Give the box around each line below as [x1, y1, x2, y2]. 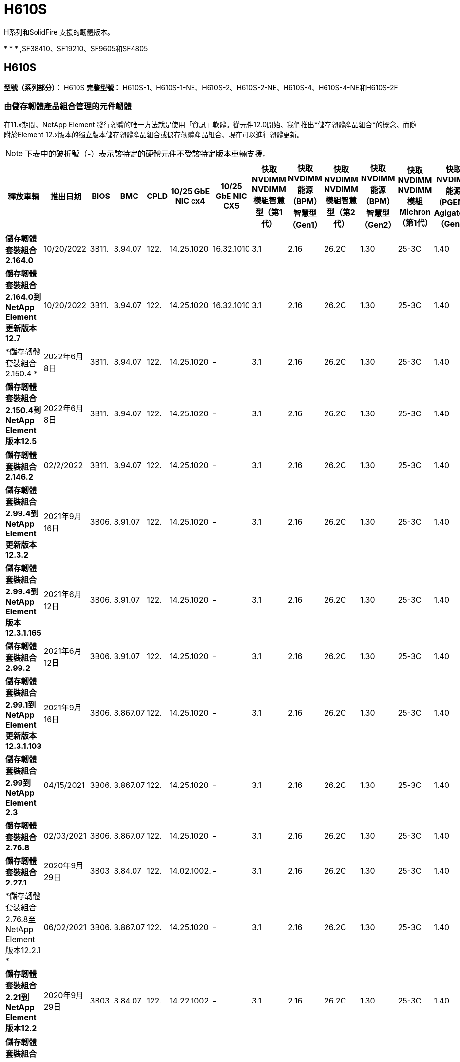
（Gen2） [360, 220, 396, 230]
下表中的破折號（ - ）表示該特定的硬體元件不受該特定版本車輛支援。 [25, 149, 270, 159]
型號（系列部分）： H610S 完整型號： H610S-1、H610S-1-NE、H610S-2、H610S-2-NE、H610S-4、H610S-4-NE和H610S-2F [4, 83, 398, 92]
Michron [399, 207, 431, 217]
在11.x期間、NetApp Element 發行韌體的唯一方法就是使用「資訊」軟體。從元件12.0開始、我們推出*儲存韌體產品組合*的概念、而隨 [4, 120, 417, 129]
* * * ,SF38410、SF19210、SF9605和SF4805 [4, 44, 148, 53]
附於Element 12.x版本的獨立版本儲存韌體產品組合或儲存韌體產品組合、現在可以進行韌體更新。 [4, 130, 304, 139]
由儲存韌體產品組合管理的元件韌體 [4, 101, 132, 111]
